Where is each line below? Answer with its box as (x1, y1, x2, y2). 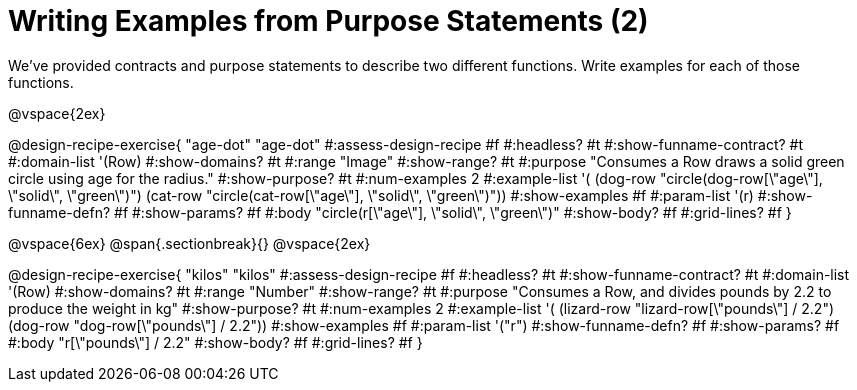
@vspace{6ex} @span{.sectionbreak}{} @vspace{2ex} (8, 234, 371, 252)
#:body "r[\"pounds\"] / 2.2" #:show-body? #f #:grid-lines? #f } (8, 333, 423, 351)
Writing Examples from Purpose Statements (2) (8, 4, 649, 38)
